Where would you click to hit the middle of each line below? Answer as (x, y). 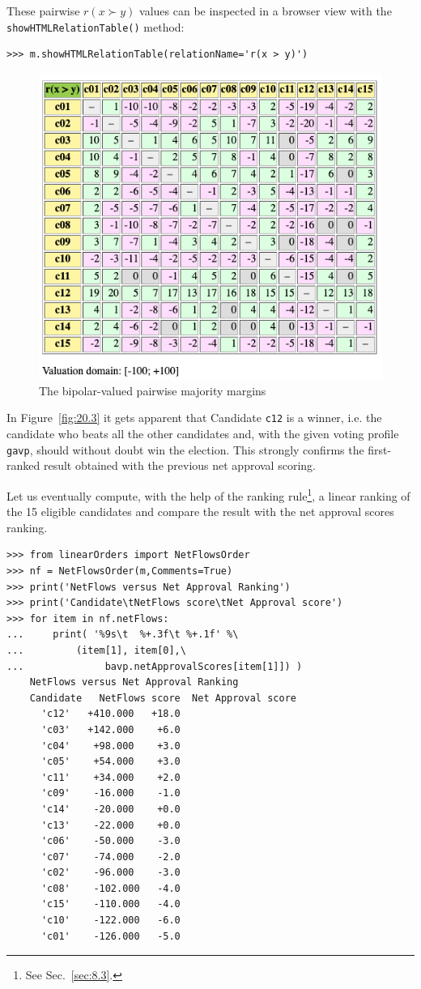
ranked (23, 465)
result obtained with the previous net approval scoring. (179, 465)
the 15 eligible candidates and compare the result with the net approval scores (200, 512)
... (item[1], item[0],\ (96, 650)
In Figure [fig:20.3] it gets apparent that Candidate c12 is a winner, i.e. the (194, 418)
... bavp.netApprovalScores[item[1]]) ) (155, 666)
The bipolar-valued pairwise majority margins (153, 390)
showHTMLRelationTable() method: (96, 26)
